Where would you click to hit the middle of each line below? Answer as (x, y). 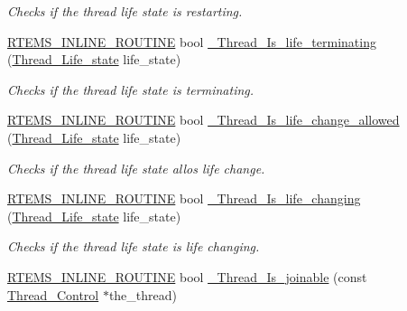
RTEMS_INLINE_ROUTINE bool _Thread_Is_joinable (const (187, 276)
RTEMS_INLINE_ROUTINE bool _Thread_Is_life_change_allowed (203, 120)
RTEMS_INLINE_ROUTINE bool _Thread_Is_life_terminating (192, 41)
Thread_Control (53, 294)
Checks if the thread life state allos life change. (136, 168)
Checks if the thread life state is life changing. (134, 246)
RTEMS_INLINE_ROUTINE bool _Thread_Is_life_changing (184, 198)
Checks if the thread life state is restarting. (125, 11)
